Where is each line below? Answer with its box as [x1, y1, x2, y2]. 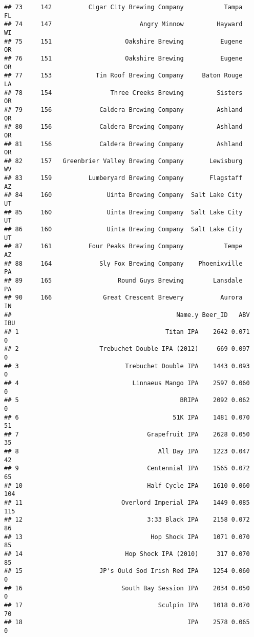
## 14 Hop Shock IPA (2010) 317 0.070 [4, 550, 250, 558]
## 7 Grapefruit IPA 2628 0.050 [4, 430, 250, 438]
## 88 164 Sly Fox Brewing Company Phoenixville [4, 260, 243, 267]
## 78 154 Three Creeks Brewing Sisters [4, 89, 243, 96]
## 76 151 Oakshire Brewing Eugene [4, 54, 243, 62]
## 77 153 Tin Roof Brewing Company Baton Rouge [4, 72, 243, 79]
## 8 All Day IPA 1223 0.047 [4, 448, 250, 455]
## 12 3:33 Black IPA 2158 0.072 [4, 516, 250, 524]
